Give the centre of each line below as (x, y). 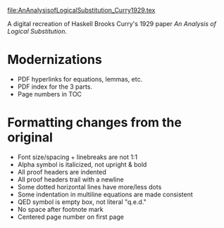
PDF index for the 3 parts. (55, 87)
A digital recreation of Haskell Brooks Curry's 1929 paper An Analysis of (112, 24)
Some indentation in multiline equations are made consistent (105, 194)
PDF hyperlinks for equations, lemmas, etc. (80, 79)
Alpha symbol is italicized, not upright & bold (82, 164)
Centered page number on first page (71, 217)
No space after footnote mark (60, 209)
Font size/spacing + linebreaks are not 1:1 (77, 157)
